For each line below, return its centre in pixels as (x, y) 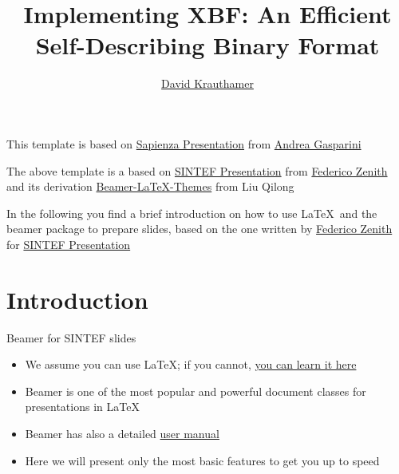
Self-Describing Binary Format (207, 45)
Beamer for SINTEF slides (71, 337)
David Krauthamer (207, 83)
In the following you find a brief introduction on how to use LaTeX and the (192, 213)
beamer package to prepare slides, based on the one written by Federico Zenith (199, 229)
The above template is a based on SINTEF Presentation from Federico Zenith (197, 170)
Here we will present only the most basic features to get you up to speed (202, 460)
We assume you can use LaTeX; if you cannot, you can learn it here (191, 364)
